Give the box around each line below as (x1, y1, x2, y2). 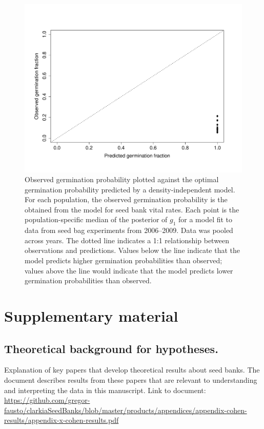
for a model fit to (178, 214, 233, 225)
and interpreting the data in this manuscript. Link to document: (4, 384, 206, 395)
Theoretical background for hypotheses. (4, 340, 218, 356)
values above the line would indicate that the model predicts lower (25, 265, 233, 276)
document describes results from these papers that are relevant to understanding (4, 375, 257, 385)
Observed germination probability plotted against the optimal (25, 174, 219, 185)
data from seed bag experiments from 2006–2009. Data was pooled (25, 225, 233, 236)
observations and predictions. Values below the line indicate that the (25, 245, 240, 256)
